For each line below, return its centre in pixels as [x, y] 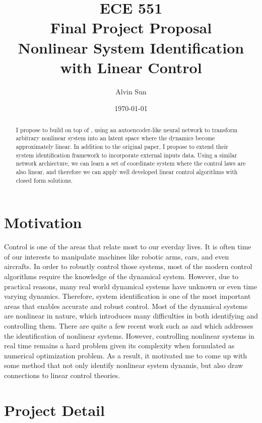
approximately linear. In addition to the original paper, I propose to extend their [122, 146]
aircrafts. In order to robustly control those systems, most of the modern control [128, 266]
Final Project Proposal [131, 28]
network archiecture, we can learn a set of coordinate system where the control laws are [131, 163]
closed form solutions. [44, 180]
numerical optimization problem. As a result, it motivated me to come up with [126, 355]
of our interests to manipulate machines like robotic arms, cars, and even [117, 256]
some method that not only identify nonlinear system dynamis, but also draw [124, 365]
